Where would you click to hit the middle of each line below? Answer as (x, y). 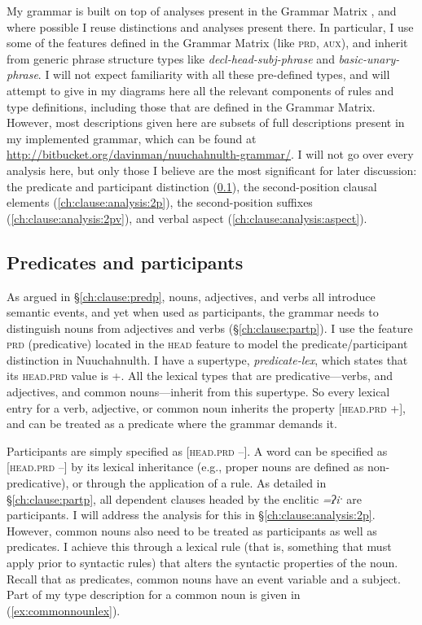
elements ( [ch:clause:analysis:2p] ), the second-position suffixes (160, 202)
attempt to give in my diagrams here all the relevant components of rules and (200, 90)
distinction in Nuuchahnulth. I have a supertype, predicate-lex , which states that (207, 359)
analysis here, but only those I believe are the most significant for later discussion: (212, 170)
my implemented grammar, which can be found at (132, 138)
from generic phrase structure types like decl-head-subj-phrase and (171, 58)
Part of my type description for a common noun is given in (154, 594)
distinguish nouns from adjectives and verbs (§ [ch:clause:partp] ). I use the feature (210, 328)
